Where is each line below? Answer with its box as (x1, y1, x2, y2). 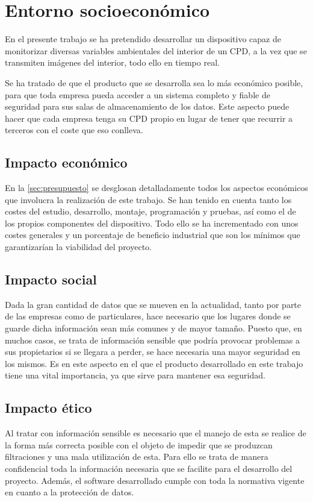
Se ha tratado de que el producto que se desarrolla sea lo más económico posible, (5, 76, 303, 89)
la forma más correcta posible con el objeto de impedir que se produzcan (5, 438, 273, 451)
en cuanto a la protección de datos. (5, 486, 134, 498)
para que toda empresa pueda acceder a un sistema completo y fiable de (5, 88, 270, 101)
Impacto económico (5, 153, 128, 172)
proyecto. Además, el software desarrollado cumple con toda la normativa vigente (5, 474, 305, 486)
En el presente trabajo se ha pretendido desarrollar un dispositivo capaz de (5, 33, 281, 45)
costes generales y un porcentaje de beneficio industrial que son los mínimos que (5, 228, 300, 241)
